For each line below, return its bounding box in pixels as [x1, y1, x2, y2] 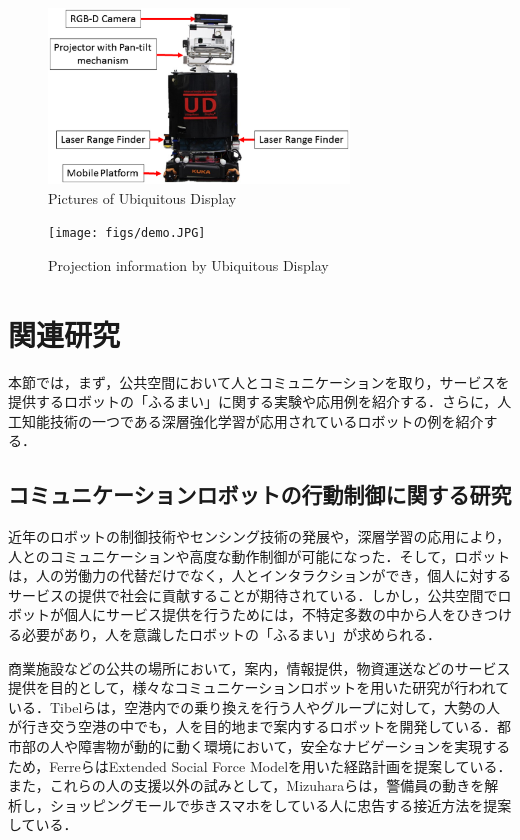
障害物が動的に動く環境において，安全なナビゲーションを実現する [77, 736, 511, 757]
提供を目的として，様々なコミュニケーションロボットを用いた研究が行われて [8, 677, 510, 698]
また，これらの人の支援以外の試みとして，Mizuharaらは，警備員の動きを [8, 775, 485, 796]
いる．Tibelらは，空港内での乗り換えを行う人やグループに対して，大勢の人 [8, 696, 501, 717]
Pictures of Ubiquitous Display [48, 187, 237, 208]
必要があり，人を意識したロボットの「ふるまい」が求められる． [21, 624, 442, 645]
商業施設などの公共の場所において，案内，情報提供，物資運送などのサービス [8, 657, 511, 678]
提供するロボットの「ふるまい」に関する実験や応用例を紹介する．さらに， [8, 391, 498, 412]
